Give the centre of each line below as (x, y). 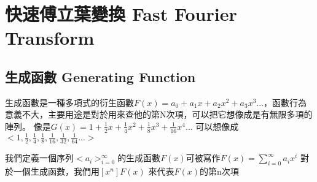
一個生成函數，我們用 (56, 171)
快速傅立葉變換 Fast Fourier (121, 14)
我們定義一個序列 (39, 158)
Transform (50, 38)
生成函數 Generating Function (100, 76)
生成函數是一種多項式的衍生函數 (69, 102)
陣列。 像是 (28, 126)
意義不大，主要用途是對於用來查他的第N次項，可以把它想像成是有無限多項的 (159, 114)
